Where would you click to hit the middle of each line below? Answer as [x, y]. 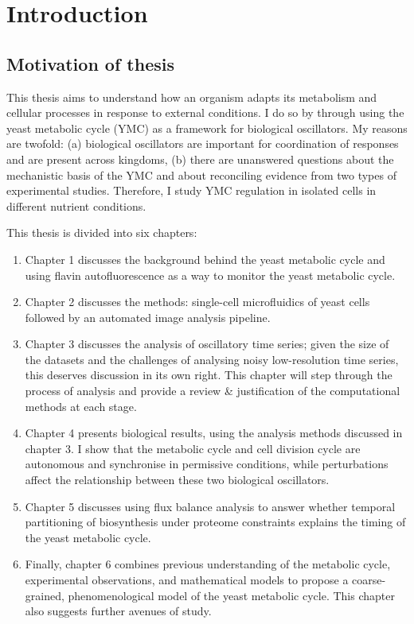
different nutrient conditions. [76, 205]
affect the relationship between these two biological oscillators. [177, 480]
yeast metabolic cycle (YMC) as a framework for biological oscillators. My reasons [207, 128]
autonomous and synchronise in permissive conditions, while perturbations [207, 464]
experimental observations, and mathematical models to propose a [187, 580]
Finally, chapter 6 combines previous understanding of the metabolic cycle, [208, 564]
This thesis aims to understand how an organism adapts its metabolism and [192, 97]
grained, [45, 595]
